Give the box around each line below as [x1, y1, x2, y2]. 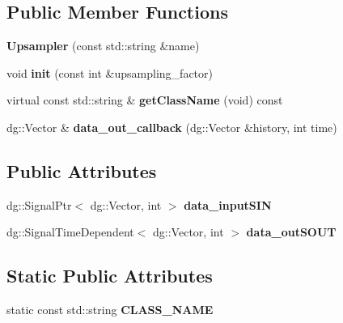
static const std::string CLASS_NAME [6, 301, 214, 318]
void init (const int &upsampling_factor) [6, 64, 213, 81]
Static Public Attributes [6, 263, 213, 288]
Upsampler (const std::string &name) [6, 37, 200, 54]
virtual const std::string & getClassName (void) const [6, 91, 283, 108]
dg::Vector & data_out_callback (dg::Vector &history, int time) [6, 118, 337, 135]
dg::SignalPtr [6, 196, 72, 213]
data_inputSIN [184, 196, 272, 213]
